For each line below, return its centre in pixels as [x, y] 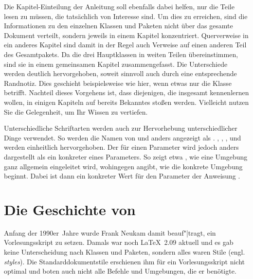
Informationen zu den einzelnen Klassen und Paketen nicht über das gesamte [118, 26]
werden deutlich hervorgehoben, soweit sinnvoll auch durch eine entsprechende [120, 73]
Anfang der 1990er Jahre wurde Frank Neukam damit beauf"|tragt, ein [110, 232]
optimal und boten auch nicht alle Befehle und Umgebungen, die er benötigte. [120, 271]
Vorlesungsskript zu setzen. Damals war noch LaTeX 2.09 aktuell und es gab [119, 242]
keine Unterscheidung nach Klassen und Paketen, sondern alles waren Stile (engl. [125, 252]
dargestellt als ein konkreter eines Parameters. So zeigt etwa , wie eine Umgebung [126, 156]
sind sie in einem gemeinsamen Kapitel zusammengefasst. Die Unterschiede [116, 64]
